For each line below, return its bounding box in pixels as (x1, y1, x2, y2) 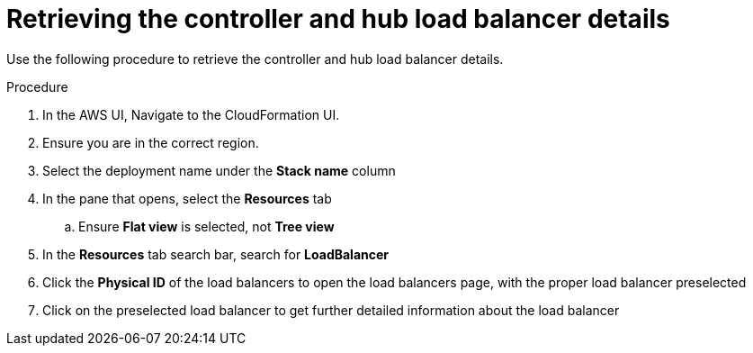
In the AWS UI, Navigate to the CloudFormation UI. (42, 106, 340, 122)
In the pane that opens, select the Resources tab (42, 190, 332, 206)
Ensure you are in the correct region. (42, 134, 259, 150)
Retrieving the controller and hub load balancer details (6, 4, 670, 34)
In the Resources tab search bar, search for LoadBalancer (42, 246, 390, 262)
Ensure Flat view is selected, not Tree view (78, 218, 335, 234)
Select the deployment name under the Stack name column (42, 162, 396, 178)
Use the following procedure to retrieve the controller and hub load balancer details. (6, 50, 504, 67)
